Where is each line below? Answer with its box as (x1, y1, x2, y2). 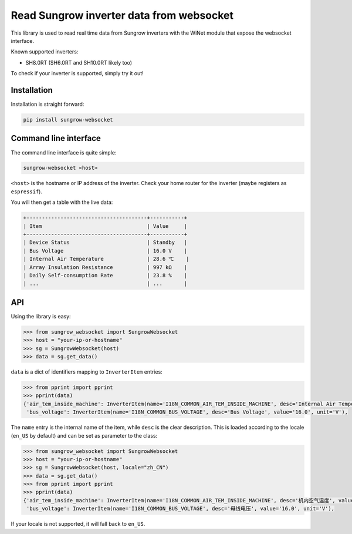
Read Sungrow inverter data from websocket (11, 9, 234, 22)
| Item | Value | (23, 223, 188, 229)
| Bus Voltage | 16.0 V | (23, 247, 188, 254)
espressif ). (11, 188, 42, 195)
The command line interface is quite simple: (11, 149, 117, 156)
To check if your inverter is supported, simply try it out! (11, 70, 144, 77)
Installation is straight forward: (11, 100, 84, 108)
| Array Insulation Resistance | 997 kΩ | (23, 264, 188, 270)
